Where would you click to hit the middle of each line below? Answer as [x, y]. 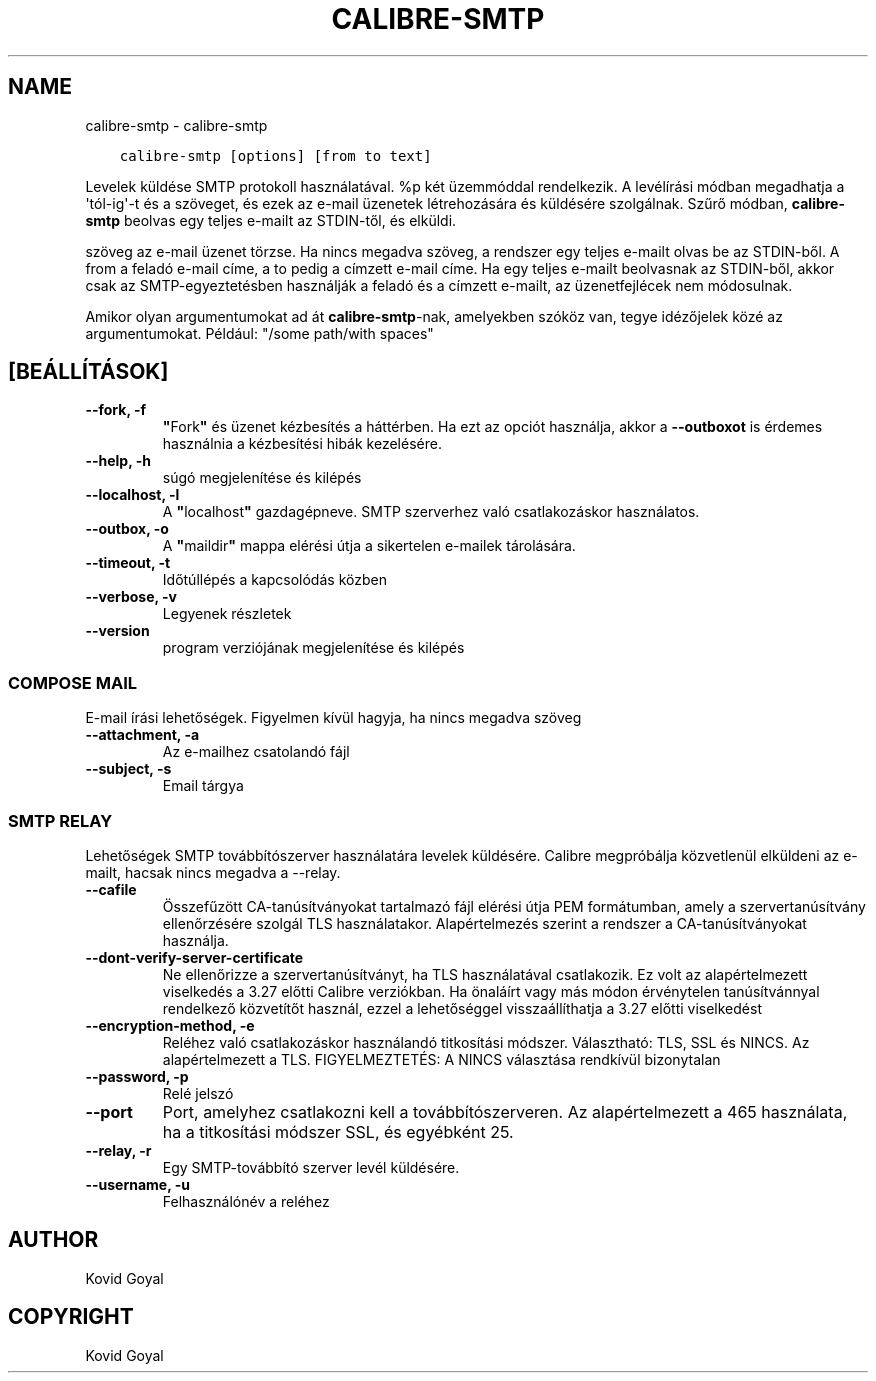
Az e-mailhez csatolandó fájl [256, 752]
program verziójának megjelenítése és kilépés [313, 648]
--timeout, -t [128, 563]
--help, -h [118, 461]
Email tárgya [203, 786]
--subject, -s [128, 769]
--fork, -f [116, 410]
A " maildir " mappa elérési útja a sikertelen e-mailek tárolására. [369, 546]
